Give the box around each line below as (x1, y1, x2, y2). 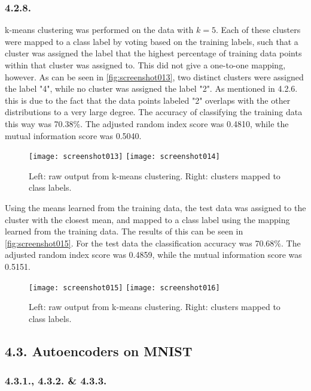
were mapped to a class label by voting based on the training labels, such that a (5, 35, 298, 47)
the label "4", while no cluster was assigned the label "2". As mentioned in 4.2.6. (5, 82, 298, 95)
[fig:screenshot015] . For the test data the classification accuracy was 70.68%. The (5, 236, 301, 249)
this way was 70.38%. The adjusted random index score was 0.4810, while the (5, 117, 289, 130)
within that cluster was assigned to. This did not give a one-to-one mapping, (5, 59, 286, 71)
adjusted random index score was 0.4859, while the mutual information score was (5, 248, 302, 261)
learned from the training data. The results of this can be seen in (5, 225, 243, 237)
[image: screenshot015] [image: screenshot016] (29, 283, 220, 292)
